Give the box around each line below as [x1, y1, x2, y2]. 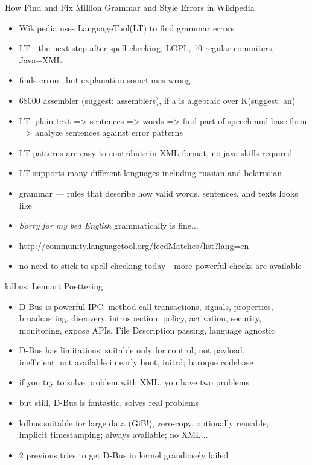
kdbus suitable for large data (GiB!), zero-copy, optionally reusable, [19, 416, 269, 429]
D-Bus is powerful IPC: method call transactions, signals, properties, [19, 300, 273, 312]
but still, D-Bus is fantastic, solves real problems [19, 396, 199, 409]
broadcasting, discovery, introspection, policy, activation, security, [19, 312, 261, 324]
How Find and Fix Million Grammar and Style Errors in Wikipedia [5, 1, 255, 13]
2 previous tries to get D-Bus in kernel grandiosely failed [19, 448, 229, 461]
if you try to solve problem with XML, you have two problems [19, 376, 249, 388]
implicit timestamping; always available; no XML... [19, 428, 208, 441]
